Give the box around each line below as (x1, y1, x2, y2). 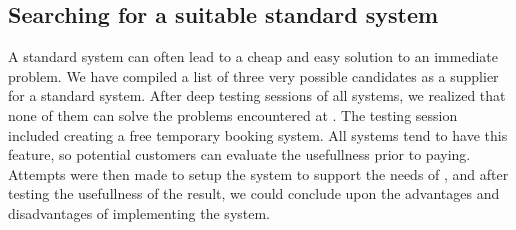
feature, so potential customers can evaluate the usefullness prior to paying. (8, 144, 471, 165)
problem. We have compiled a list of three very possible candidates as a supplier (8, 65, 499, 86)
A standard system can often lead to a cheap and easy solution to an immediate (8, 46, 498, 67)
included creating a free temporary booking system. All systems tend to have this (8, 124, 508, 145)
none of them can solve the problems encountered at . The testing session (8, 104, 458, 125)
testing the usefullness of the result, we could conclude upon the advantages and (8, 183, 500, 204)
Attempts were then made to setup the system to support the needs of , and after (8, 163, 509, 184)
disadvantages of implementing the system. (8, 202, 271, 223)
